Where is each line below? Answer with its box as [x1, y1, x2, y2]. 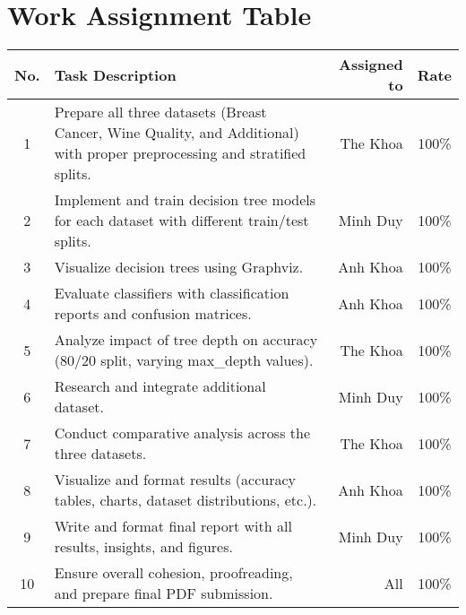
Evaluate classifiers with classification [54, 282, 289, 304]
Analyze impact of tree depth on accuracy [54, 329, 318, 351]
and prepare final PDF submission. [54, 583, 273, 604]
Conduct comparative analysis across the [54, 422, 311, 444]
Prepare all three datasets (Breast [54, 101, 267, 123]
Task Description [54, 64, 177, 85]
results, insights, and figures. [54, 536, 233, 558]
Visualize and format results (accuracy [54, 469, 296, 490]
